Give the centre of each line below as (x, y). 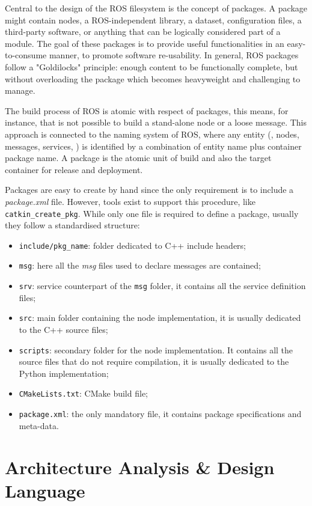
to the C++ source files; (63, 329)
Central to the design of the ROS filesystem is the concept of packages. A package (156, 8)
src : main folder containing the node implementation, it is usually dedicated (160, 318)
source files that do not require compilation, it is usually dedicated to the (154, 361)
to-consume (26, 55)
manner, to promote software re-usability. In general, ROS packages (174, 55)
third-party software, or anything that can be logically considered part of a (143, 32)
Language (45, 490)
